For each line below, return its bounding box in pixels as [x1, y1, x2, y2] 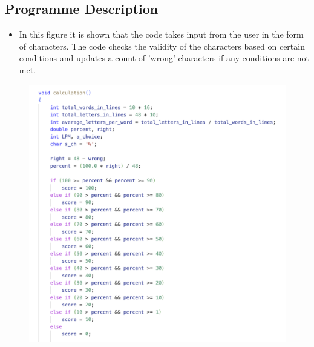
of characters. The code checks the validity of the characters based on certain [19, 39, 305, 52]
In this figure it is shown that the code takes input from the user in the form [19, 28, 304, 41]
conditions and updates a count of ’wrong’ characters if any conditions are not [19, 51, 310, 64]
